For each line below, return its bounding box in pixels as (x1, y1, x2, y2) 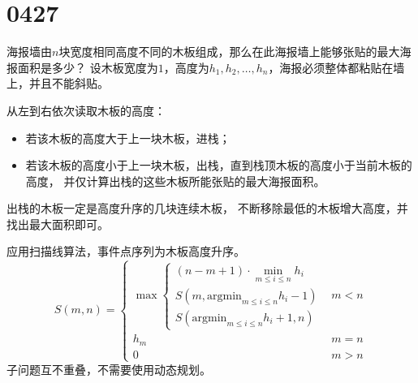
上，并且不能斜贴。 (6, 75, 109, 92)
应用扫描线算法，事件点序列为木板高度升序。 (6, 243, 245, 260)
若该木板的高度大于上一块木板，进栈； (25, 129, 231, 146)
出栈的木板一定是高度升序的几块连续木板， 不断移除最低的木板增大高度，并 (6, 200, 408, 217)
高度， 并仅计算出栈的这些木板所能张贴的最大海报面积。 (25, 172, 325, 189)
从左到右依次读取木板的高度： (6, 101, 166, 118)
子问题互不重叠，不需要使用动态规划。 (6, 360, 211, 377)
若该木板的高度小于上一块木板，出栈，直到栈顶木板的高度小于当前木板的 (25, 157, 412, 174)
